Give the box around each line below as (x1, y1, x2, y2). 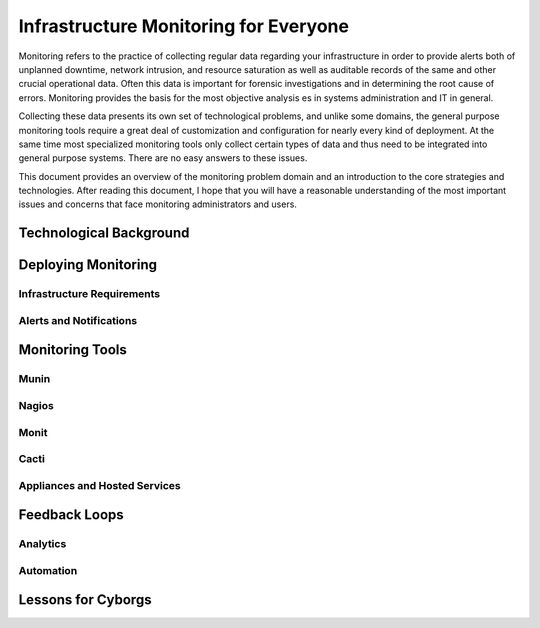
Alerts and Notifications (18, 313, 138, 327)
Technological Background (18, 225, 190, 242)
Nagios (18, 398, 54, 412)
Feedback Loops (18, 506, 124, 524)
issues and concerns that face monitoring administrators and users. (18, 198, 297, 210)
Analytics (18, 537, 67, 551)
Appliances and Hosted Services (18, 478, 181, 492)
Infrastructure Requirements (18, 287, 161, 301)
